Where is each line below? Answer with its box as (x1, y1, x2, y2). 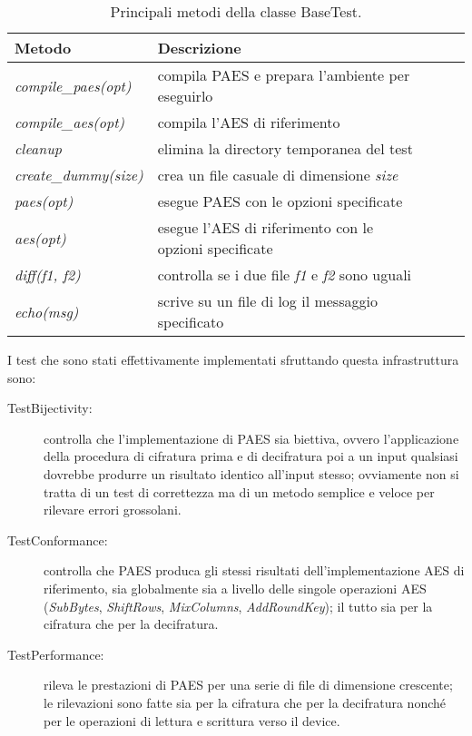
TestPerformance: (7, 644, 104, 663)
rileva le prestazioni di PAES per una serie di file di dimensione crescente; (44, 675, 453, 694)
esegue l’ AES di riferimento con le (157, 217, 374, 238)
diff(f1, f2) (15, 264, 81, 285)
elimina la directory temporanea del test (157, 138, 413, 159)
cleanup (15, 138, 62, 159)
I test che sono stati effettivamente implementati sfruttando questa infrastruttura (7, 350, 459, 368)
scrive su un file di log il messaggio (157, 290, 378, 311)
